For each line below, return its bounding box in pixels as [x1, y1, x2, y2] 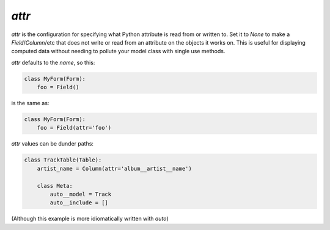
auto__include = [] [50, 199, 108, 206]
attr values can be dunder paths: [11, 140, 94, 147]
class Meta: [37, 182, 73, 189]
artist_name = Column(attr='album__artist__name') [37, 165, 192, 172]
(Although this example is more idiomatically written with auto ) [11, 215, 169, 223]
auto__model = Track [50, 190, 112, 198]
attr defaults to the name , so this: [11, 59, 95, 66]
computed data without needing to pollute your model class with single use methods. [11, 48, 226, 55]
